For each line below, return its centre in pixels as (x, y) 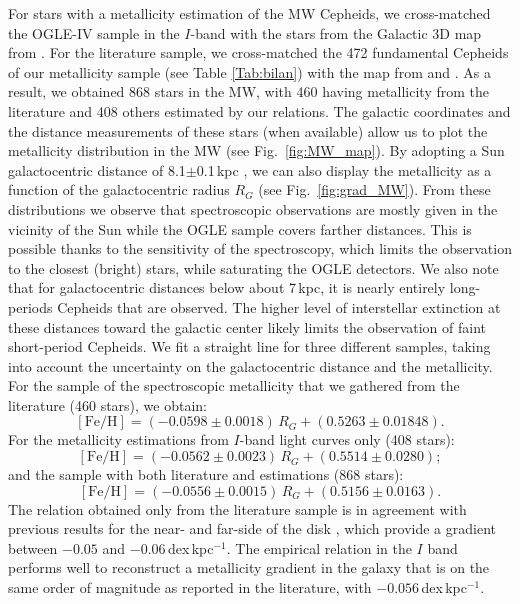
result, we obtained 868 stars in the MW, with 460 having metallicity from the (249, 91)
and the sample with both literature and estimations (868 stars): (206, 474)
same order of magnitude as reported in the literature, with (190, 587)
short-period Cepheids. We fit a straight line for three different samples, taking (249, 346)
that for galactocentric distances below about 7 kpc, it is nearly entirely (227, 287)
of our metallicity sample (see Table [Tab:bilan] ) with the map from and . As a (249, 71)
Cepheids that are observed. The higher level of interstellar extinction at (279, 306)
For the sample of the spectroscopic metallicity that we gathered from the (234, 385)
